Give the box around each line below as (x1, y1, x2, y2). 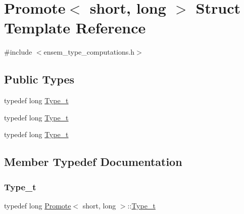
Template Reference (4, 17, 146, 38)
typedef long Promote (4, 200, 71, 210)
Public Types (4, 71, 75, 87)
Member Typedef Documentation (4, 154, 182, 169)
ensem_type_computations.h (43, 47, 134, 57)
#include (4, 47, 32, 57)
